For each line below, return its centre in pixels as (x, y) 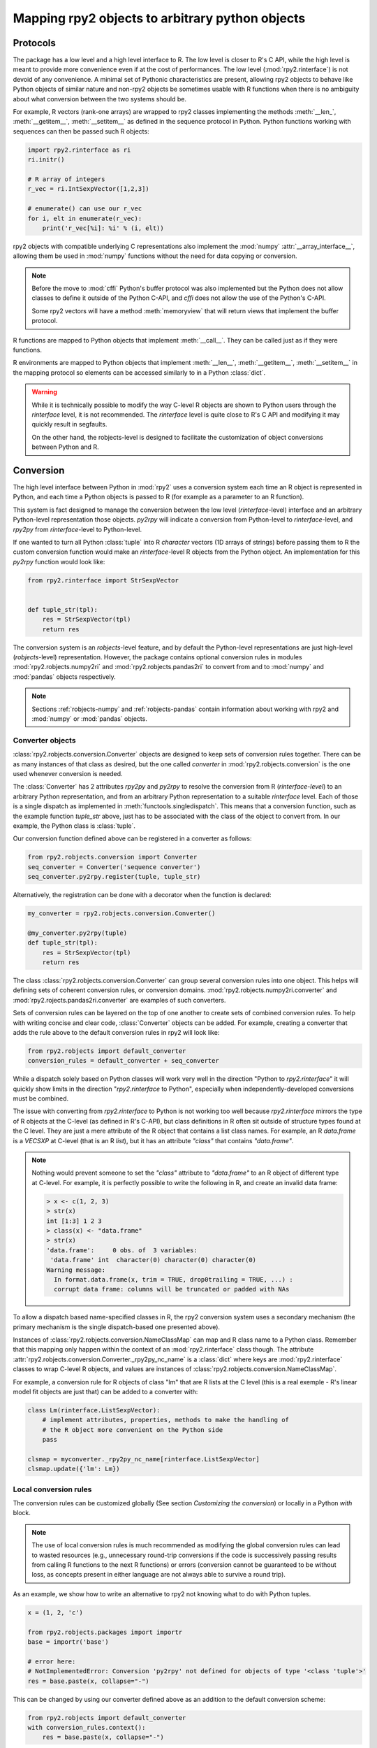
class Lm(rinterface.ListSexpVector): (94, 1410)
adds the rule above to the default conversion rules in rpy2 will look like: (116, 1032)
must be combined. (41, 1098)
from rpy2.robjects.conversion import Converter (112, 857)
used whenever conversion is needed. (68, 773)
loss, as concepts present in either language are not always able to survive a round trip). (159, 1575)
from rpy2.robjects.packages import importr (105, 1632)
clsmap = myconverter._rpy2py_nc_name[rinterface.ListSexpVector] (143, 1459)
